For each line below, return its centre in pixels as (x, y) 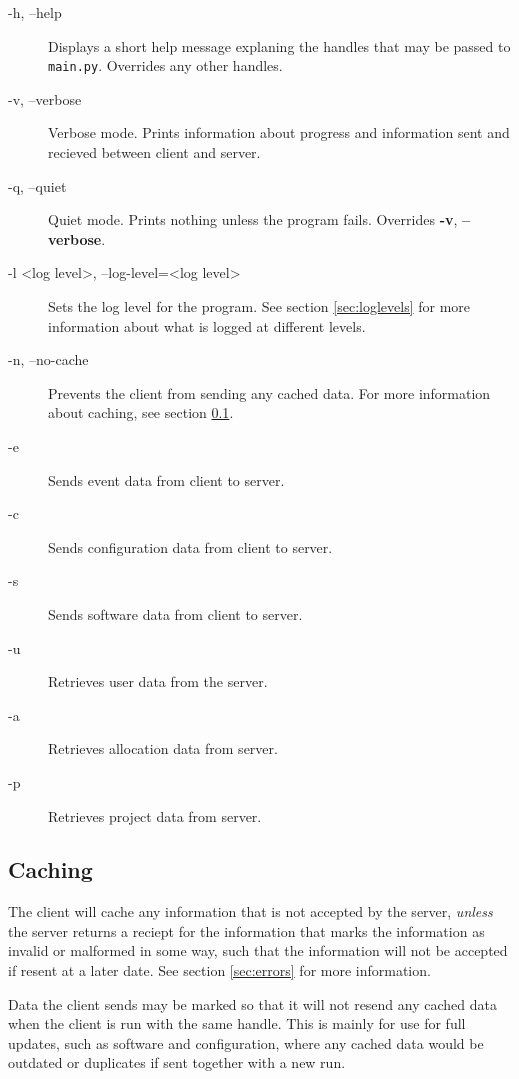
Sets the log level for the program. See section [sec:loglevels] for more (259, 306)
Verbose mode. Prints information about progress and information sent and (279, 132)
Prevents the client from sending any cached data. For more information (269, 392)
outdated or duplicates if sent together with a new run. (177, 1062)
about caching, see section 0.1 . (141, 412)
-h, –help (35, 12)
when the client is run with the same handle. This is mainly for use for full (237, 1023)
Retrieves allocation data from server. (163, 748)
